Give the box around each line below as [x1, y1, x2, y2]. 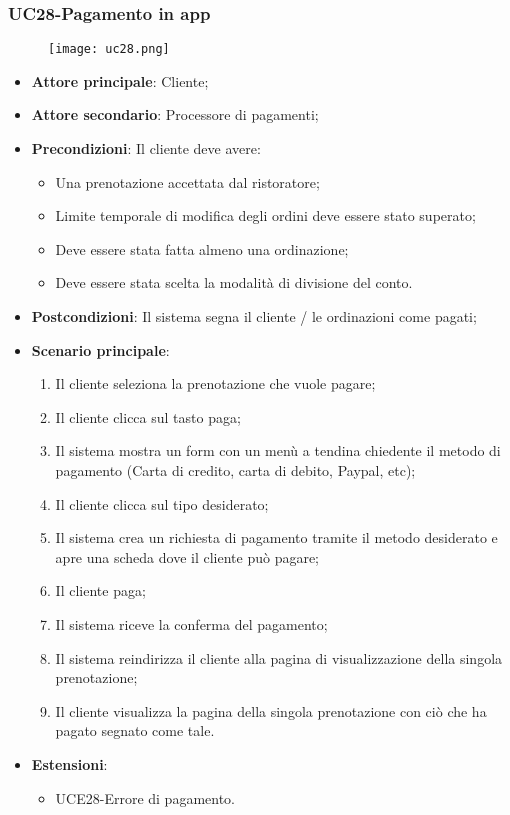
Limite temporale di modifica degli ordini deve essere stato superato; [55, 205, 476, 226]
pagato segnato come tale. [55, 720, 215, 741]
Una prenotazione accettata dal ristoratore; [55, 171, 320, 192]
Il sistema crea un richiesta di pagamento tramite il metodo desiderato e [55, 527, 498, 548]
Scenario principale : [31, 339, 170, 360]
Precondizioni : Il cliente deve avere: [31, 138, 261, 159]
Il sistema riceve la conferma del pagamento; [55, 613, 328, 634]
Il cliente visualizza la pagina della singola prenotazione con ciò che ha [55, 700, 487, 721]
